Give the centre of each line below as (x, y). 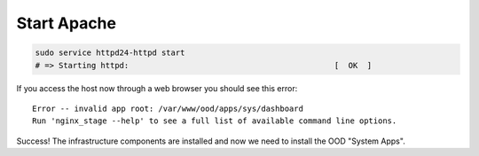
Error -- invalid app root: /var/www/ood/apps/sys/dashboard (168, 108)
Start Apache (67, 23)
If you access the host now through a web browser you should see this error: (157, 88)
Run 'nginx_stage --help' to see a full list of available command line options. (215, 121)
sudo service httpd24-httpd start (110, 53)
